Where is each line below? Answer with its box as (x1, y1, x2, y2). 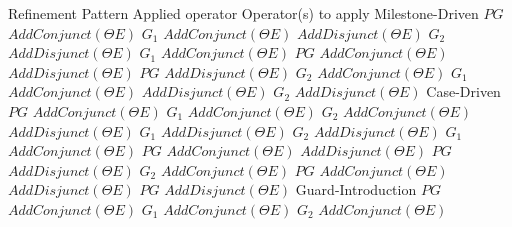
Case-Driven (426, 81, 501, 102)
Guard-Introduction (295, 179, 417, 200)
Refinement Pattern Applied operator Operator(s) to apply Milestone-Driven (8, 3, 479, 23)
